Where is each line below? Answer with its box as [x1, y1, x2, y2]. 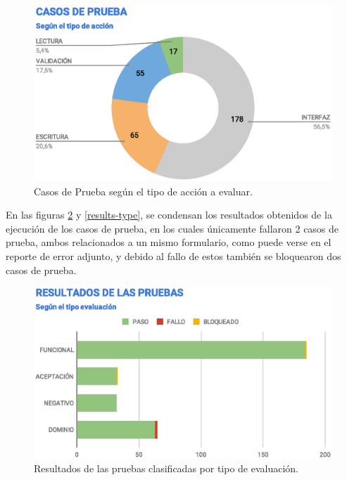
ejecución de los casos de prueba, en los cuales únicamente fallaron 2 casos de [6, 221, 339, 235]
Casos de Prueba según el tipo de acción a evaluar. [34, 183, 253, 198]
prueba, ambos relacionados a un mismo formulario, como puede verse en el [6, 235, 332, 249]
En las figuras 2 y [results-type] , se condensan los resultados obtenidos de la [6, 207, 332, 222]
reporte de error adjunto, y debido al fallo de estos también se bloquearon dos [6, 249, 341, 264]
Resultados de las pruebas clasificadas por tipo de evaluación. [34, 461, 299, 476]
